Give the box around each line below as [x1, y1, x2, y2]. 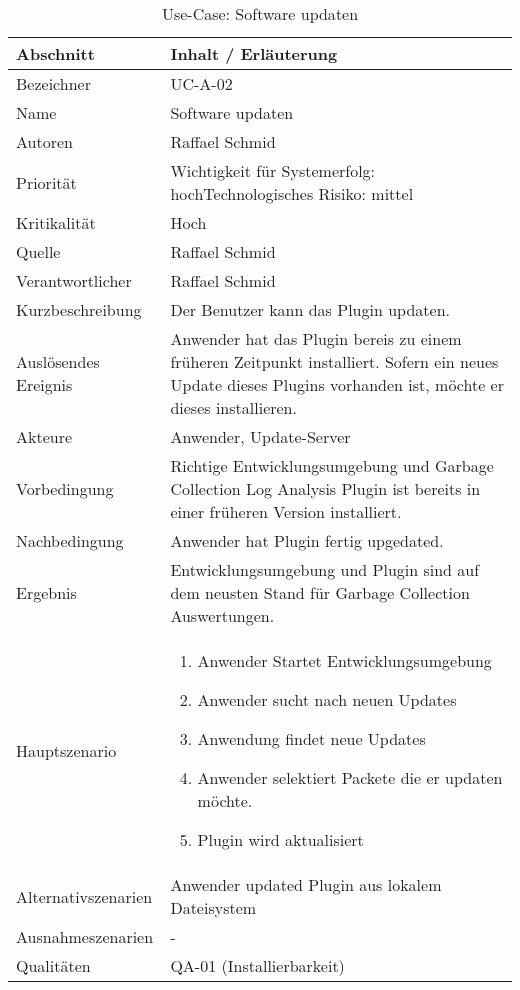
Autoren [16, 130, 73, 153]
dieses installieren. [170, 396, 297, 419]
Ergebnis [16, 581, 77, 604]
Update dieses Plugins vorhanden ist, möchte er [170, 373, 504, 396]
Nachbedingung [16, 529, 124, 552]
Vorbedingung [16, 477, 114, 500]
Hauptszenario [16, 738, 117, 762]
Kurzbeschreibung [16, 298, 142, 321]
